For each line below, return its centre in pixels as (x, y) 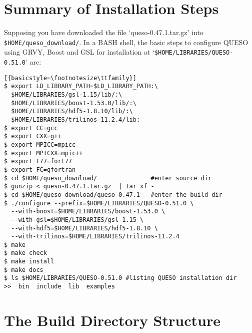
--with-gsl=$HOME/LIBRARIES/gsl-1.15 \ (77, 220)
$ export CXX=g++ (33, 136)
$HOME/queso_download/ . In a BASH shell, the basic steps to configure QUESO (126, 42)
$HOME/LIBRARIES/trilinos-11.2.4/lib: (76, 119)
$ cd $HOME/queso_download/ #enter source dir (108, 178)
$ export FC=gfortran (40, 170)
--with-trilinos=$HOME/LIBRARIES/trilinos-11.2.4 (95, 237)
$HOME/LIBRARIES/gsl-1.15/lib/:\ (67, 95)
